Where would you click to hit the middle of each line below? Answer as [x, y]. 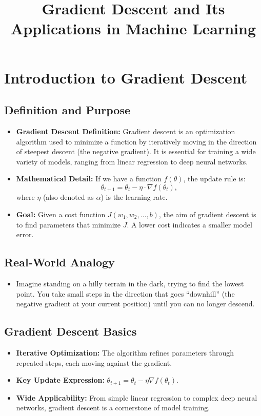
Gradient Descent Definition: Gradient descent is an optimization [126, 131]
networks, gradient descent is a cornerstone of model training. [113, 408]
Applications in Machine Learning [133, 28]
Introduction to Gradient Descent [126, 77]
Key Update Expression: [60, 380]
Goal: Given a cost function [61, 214]
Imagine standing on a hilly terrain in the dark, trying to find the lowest [130, 283]
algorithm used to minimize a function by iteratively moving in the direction [136, 141]
